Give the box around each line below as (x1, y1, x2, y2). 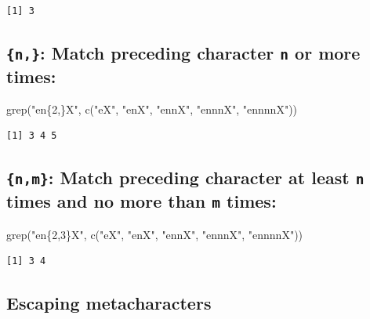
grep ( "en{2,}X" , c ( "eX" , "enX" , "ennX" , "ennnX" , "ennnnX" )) (6, 100, 298, 117)
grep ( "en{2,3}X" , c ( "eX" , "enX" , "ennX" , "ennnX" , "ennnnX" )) (6, 226, 303, 242)
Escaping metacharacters (6, 291, 212, 315)
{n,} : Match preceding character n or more (6, 40, 361, 64)
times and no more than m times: (6, 189, 277, 213)
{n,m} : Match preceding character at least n (6, 165, 365, 190)
